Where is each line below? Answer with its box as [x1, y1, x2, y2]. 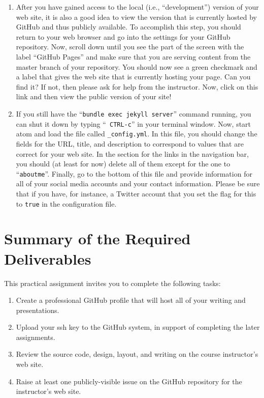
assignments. [16, 331, 55, 342]
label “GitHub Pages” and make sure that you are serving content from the [16, 51, 251, 62]
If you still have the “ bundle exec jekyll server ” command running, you [16, 108, 251, 119]
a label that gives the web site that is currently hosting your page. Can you [16, 71, 251, 82]
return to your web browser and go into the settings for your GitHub [16, 31, 230, 42]
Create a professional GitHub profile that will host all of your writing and [16, 295, 246, 305]
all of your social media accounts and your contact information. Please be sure [16, 178, 260, 189]
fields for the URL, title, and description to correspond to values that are [16, 138, 244, 149]
